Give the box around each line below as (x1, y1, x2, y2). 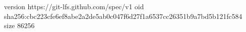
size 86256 (4, 20, 35, 31)
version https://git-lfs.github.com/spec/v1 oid (4, 1, 144, 11)
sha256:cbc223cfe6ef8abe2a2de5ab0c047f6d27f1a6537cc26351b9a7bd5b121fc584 (4, 11, 243, 21)
